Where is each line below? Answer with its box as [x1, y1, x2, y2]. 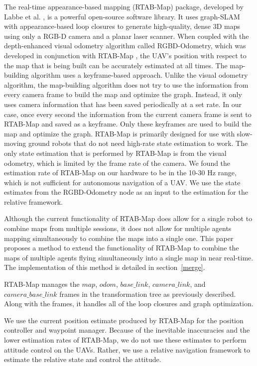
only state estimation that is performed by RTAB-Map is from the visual [4, 147, 227, 158]
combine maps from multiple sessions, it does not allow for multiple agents [4, 223, 232, 234]
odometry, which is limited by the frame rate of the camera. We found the [4, 157, 231, 168]
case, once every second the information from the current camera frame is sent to [4, 109, 252, 119]
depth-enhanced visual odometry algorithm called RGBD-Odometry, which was [4, 40, 246, 51]
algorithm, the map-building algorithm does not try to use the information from [4, 79, 249, 90]
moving [4, 138, 26, 148]
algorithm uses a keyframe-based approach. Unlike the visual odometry [31, 70, 248, 80]
